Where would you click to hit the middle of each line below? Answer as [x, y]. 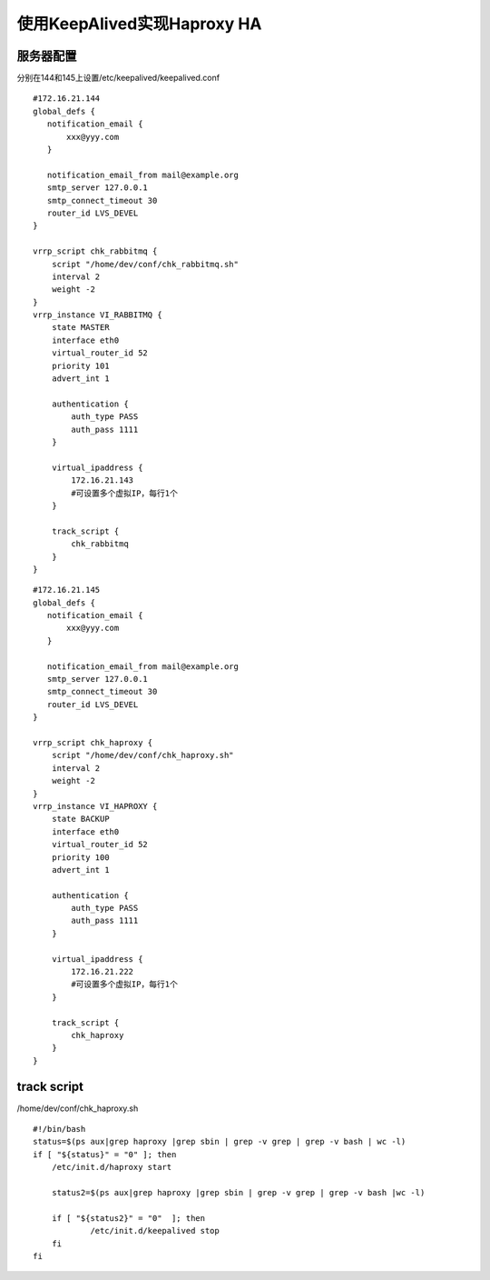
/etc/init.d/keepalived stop [155, 1231]
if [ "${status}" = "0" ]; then [105, 1154]
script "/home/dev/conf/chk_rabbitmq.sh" [145, 264]
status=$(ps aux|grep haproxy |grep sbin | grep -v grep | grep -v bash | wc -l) [220, 1142]
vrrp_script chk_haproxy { [93, 742]
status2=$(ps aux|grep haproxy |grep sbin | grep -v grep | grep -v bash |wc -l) [238, 1192]
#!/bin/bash [59, 1129]
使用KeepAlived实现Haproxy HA [139, 24]
